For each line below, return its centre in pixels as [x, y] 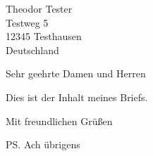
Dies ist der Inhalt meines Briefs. [77, 97]
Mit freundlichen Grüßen [59, 121]
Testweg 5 [27, 22]
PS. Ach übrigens [43, 144]
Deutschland [32, 50]
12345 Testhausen [44, 36]
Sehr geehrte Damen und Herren [76, 73]
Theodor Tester [39, 8]
